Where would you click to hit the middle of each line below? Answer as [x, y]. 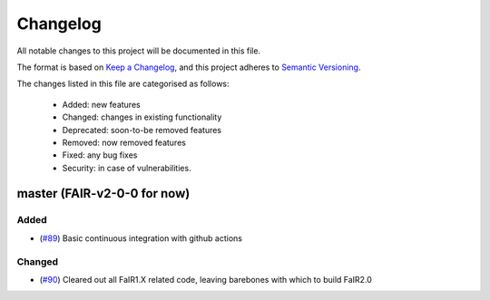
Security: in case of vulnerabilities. [127, 168]
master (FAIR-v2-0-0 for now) [103, 194]
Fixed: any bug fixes [100, 155]
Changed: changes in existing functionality [142, 117]
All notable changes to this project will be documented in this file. [139, 51]
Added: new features [101, 104]
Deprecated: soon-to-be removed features [142, 130]
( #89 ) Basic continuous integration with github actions [141, 238]
